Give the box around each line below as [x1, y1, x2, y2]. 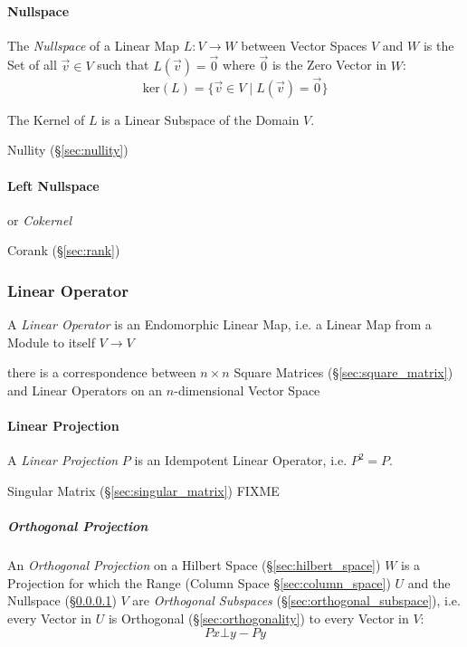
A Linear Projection [7, 451, 119, 470]
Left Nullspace [7, 176, 100, 195]
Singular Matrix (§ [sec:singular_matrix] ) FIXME [7, 480, 280, 500]
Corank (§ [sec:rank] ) [7, 241, 120, 260]
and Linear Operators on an [7, 381, 163, 399]
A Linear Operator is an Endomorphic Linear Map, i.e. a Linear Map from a [7, 315, 432, 334]
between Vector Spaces [241, 35, 367, 54]
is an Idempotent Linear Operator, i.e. [134, 451, 348, 470]
